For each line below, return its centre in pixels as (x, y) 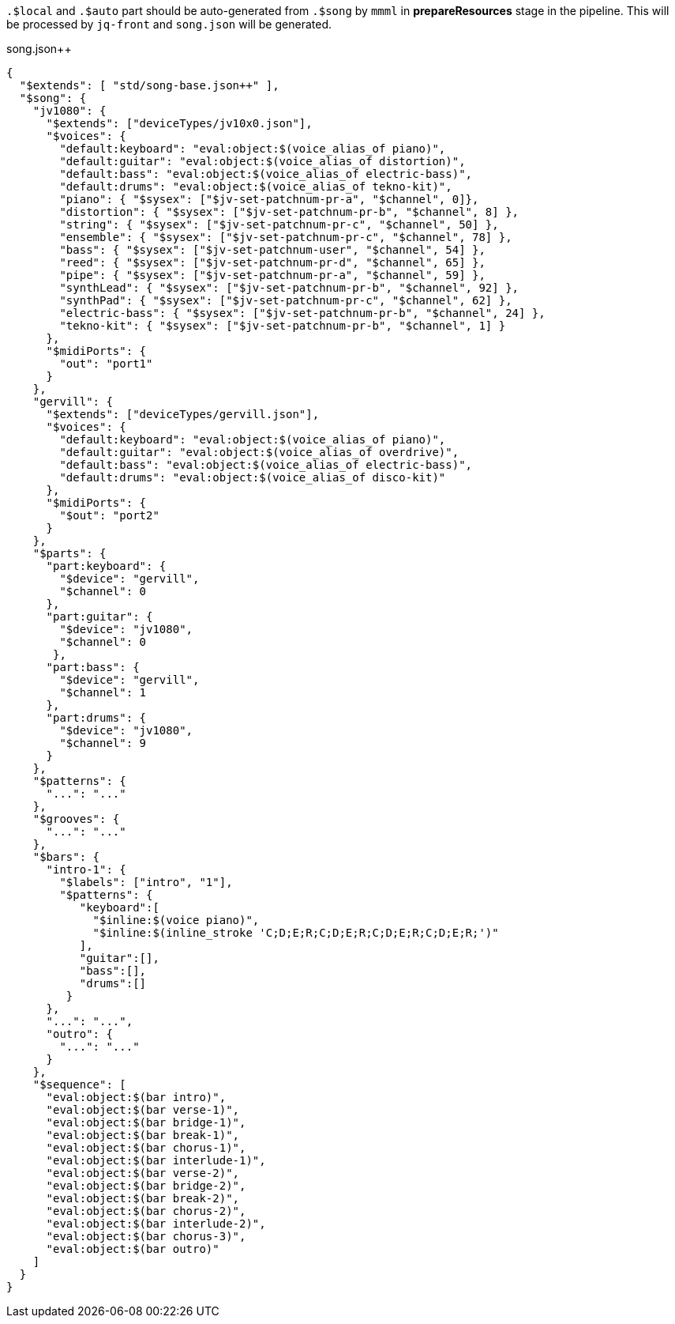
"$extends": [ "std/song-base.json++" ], (149, 85)
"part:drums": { (96, 718)
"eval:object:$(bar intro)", (136, 1097)
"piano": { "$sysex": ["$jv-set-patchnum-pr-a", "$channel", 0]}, (269, 199)
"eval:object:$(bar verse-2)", (143, 1173)
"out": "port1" (106, 364)
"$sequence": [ (79, 1084)
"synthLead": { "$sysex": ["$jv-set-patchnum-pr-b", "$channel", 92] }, (289, 288)
